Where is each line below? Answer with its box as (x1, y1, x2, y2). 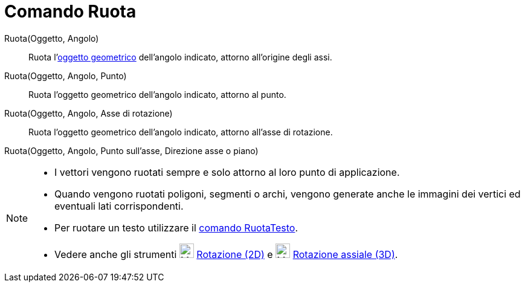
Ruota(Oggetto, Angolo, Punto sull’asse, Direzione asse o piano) (4, 145, 259, 156)
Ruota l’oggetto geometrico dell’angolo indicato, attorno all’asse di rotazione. (28, 126, 333, 137)
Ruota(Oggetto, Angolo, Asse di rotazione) (4, 108, 173, 118)
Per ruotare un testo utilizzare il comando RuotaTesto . (54, 221, 298, 234)
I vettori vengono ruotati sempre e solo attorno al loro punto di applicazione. (54, 166, 400, 178)
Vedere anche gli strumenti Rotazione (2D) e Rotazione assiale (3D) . (54, 248, 398, 260)
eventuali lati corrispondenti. (54, 199, 184, 212)
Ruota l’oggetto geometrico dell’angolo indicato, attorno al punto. (28, 89, 286, 100)
